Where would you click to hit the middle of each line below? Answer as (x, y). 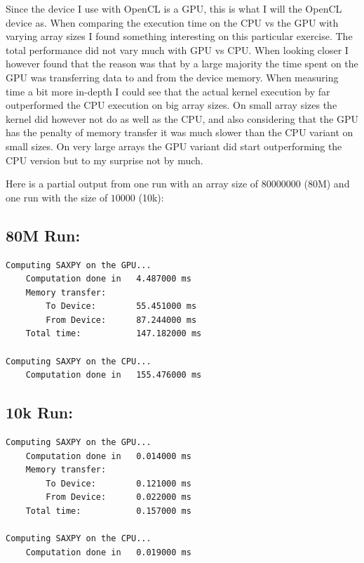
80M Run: (43, 235)
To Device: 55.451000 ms (121, 306)
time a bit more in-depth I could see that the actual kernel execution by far (168, 91)
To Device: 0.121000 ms (119, 483)
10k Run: (39, 412)
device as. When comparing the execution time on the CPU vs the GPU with (172, 22)
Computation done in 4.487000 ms (108, 279)
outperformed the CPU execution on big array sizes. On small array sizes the (171, 105)
